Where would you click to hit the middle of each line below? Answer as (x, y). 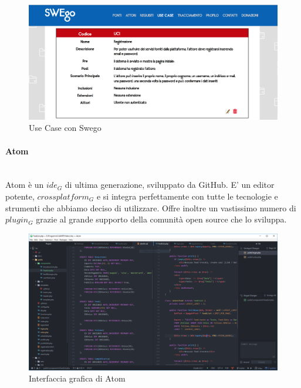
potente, (20, 196)
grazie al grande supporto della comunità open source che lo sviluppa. (161, 219)
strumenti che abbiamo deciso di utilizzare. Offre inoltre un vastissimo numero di (151, 208)
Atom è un (25, 185)
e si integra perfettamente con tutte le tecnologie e (187, 196)
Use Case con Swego (65, 128)
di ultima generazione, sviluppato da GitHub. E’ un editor (170, 185)
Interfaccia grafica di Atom (77, 378)
